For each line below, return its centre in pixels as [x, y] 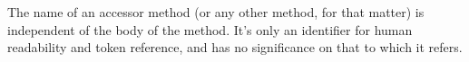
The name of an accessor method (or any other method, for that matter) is [216, 12]
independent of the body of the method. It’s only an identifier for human [210, 29]
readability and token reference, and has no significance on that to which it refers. [235, 47]
